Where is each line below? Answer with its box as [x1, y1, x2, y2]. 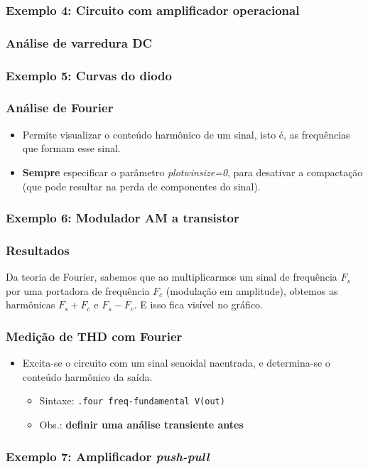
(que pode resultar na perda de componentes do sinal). [22, 178, 261, 193]
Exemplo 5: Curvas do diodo [6, 66, 172, 84]
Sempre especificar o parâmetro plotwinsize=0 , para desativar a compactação [22, 164, 363, 179]
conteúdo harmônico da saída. [22, 369, 153, 384]
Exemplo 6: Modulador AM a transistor [6, 209, 239, 227]
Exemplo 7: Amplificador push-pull [6, 447, 210, 465]
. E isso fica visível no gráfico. [134, 297, 264, 312]
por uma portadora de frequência [6, 283, 150, 298]
